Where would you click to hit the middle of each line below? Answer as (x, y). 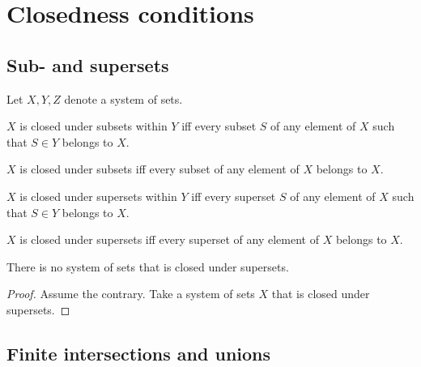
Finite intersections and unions (139, 353)
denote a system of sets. (123, 98)
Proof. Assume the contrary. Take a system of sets (131, 294)
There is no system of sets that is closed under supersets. (148, 266)
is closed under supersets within (98, 196)
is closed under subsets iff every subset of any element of (159, 169)
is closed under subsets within (94, 126)
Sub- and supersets (88, 64)
